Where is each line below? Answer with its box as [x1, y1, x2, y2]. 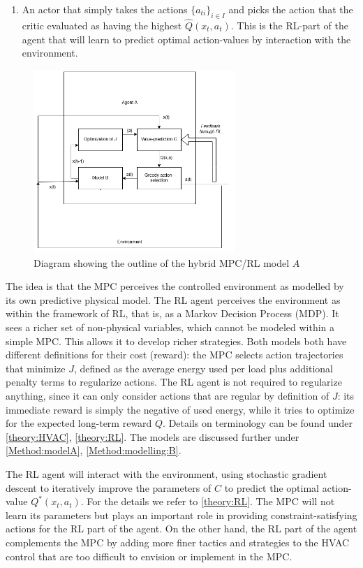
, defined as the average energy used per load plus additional [74, 361, 333, 375]
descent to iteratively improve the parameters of [6, 480, 212, 495]
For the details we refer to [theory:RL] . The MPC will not [87, 494, 335, 509]
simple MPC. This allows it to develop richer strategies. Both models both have [6, 333, 347, 348]
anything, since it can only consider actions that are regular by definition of [6, 388, 329, 402]
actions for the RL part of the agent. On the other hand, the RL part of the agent [6, 521, 357, 536]
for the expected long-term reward [6, 416, 152, 430]
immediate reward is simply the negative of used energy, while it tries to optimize [6, 402, 355, 416]
